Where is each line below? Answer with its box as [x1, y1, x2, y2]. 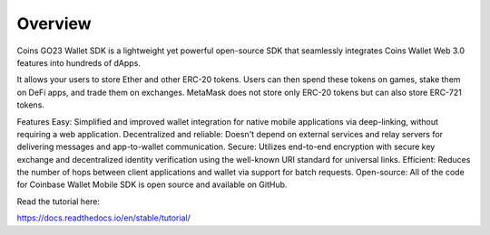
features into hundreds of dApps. [16, 57, 141, 68]
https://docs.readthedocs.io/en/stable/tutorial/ [16, 212, 191, 223]
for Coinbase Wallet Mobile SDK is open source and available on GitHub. [16, 179, 288, 190]
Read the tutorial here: [16, 195, 100, 207]
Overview [16, 14, 92, 33]
